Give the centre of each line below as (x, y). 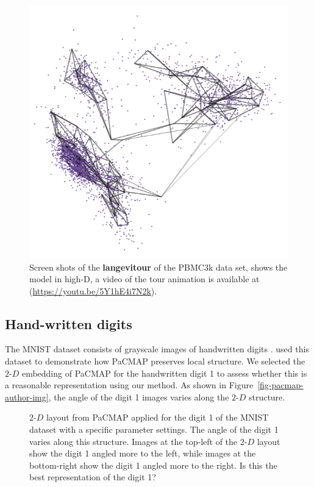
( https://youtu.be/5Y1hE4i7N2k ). (93, 290)
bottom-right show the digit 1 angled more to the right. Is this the (153, 465)
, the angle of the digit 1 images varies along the (139, 396)
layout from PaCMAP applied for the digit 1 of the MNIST (157, 417)
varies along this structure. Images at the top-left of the (134, 441)
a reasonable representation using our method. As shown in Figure (129, 385)
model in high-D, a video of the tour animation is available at (145, 279)
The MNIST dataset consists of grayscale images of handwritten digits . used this (157, 349)
